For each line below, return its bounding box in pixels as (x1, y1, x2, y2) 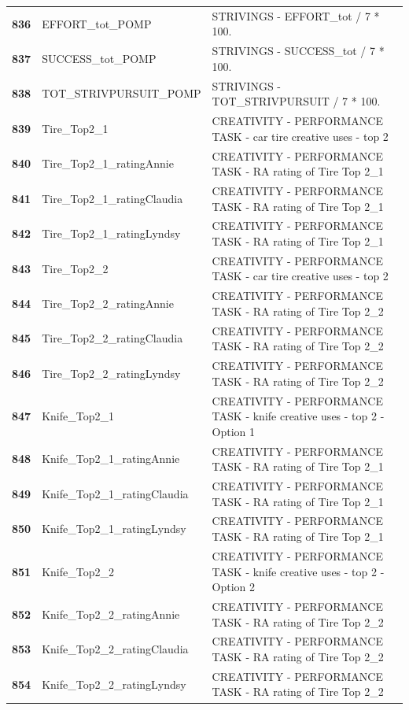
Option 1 (212, 423, 256, 439)
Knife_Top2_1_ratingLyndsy (42, 520, 186, 537)
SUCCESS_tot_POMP (42, 50, 157, 66)
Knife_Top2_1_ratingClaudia (42, 485, 189, 501)
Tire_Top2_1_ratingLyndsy (42, 225, 181, 242)
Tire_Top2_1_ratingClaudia (42, 190, 183, 206)
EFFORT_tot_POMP (42, 15, 152, 31)
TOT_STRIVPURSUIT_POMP (42, 85, 201, 102)
